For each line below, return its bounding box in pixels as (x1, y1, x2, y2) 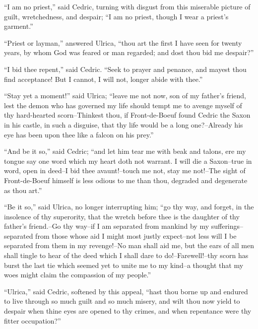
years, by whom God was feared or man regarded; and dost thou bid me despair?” (4, 47, 254, 58)
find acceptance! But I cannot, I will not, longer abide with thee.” (4, 73, 203, 84)
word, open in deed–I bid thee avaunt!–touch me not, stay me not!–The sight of (4, 165, 246, 176)
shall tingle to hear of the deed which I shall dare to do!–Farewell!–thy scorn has (4, 250, 249, 261)
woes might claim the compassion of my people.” (4, 269, 151, 280)
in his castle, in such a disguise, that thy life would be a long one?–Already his (4, 119, 243, 130)
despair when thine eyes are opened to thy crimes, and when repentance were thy (4, 306, 252, 316)
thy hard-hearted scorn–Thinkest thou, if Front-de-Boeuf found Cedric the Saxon (4, 110, 251, 120)
